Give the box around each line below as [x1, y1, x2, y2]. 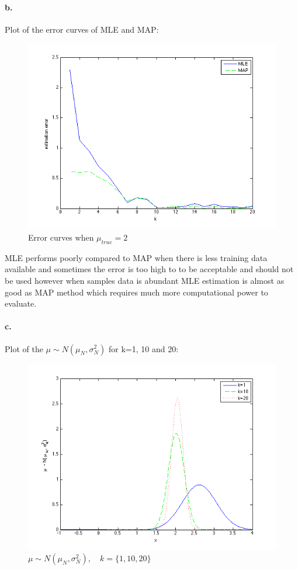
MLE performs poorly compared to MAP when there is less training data [5, 251, 268, 263]
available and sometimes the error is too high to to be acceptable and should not [5, 263, 294, 275]
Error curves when [28, 231, 94, 243]
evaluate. [5, 297, 37, 310]
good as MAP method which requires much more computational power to [5, 286, 268, 298]
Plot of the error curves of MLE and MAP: [5, 23, 159, 35]
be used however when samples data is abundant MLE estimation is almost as [5, 274, 285, 286]
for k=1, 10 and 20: [109, 342, 179, 354]
